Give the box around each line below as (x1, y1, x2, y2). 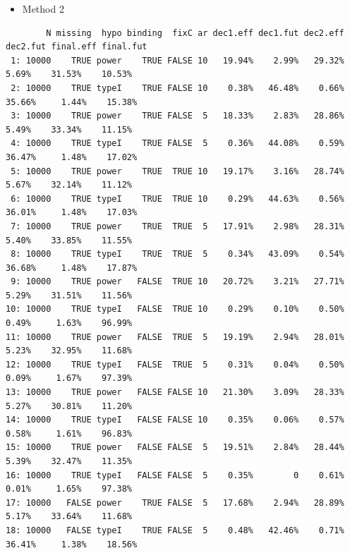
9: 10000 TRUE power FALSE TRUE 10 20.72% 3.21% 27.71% (11, 276, 344, 287)
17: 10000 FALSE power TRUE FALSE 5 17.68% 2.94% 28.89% (6, 497, 344, 508)
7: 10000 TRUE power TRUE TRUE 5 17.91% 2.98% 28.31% (11, 221, 344, 231)
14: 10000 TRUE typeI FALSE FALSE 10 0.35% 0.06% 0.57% (6, 415, 344, 425)
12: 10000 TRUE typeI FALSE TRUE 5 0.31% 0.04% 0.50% (6, 359, 344, 370)
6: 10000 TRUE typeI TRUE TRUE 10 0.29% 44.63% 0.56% (11, 193, 344, 204)
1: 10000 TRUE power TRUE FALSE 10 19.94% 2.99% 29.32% (11, 55, 344, 66)
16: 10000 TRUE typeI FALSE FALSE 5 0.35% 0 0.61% (6, 470, 344, 480)
